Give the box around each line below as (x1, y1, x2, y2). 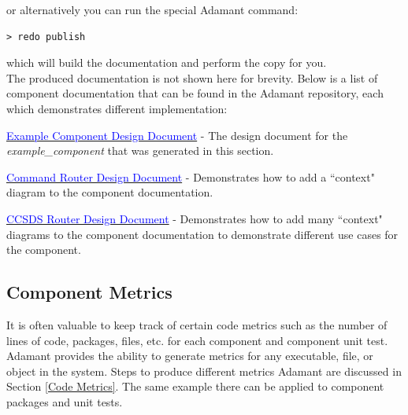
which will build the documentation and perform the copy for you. (6, 54, 327, 71)
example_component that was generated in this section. (6, 142, 274, 159)
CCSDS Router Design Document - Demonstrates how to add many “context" (6, 210, 383, 226)
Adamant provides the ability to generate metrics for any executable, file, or (6, 347, 373, 364)
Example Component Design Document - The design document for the (6, 127, 348, 143)
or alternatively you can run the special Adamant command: (6, 2, 299, 17)
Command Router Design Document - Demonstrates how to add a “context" (6, 168, 375, 185)
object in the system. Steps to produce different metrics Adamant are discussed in (6, 362, 402, 379)
